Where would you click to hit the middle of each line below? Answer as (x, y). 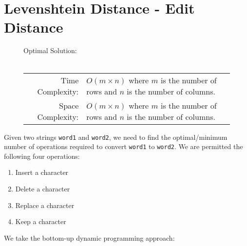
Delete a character (43, 189)
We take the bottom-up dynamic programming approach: (89, 237)
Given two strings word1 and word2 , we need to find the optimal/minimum (116, 137)
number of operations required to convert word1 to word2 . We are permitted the (123, 146)
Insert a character (42, 172)
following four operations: (42, 156)
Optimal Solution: (50, 50)
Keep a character (41, 221)
